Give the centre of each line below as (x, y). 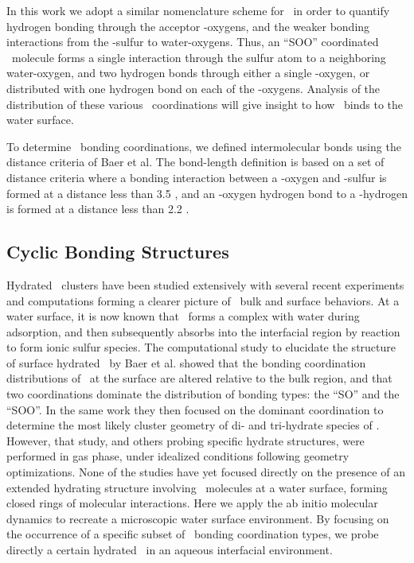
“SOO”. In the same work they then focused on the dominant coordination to (195, 409)
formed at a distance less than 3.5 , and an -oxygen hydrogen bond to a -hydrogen (207, 193)
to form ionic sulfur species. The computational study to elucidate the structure (201, 347)
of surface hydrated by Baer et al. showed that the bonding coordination (186, 362)
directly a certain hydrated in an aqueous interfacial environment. (170, 550)
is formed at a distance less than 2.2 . (98, 209)
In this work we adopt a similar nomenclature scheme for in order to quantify (198, 10)
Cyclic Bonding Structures (118, 252)
